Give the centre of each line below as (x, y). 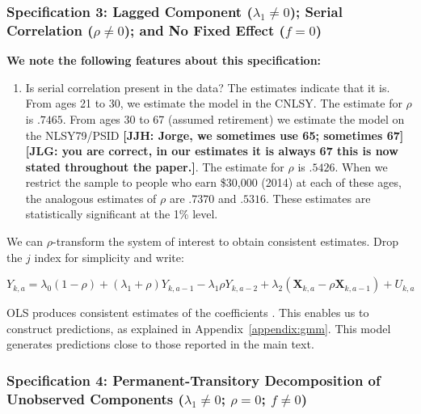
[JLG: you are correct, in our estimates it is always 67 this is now (212, 151)
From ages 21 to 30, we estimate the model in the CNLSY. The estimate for (214, 103)
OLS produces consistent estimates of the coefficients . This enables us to (188, 313)
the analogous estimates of (91, 198)
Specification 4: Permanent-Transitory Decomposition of (194, 380)
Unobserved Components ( (95, 398)
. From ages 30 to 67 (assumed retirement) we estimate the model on (234, 118)
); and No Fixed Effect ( (204, 30)
